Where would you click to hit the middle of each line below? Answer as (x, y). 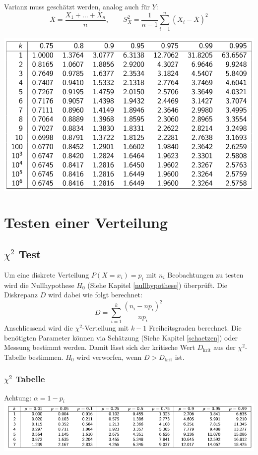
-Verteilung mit (105, 328)
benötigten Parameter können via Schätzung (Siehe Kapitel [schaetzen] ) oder (121, 337)
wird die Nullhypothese (39, 285)
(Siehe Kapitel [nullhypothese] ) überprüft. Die (157, 285)
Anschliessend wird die (38, 328)
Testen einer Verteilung (86, 222)
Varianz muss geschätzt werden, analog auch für (77, 6)
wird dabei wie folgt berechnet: (95, 295)
